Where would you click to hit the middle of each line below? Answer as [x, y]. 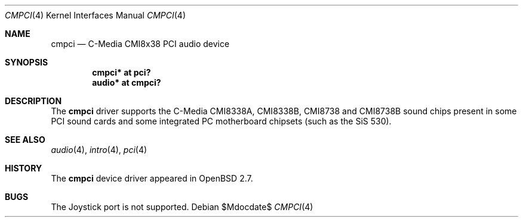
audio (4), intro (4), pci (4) [99, 150]
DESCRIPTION [33, 101]
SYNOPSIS [27, 62]
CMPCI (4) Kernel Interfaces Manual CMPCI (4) [96, 15]
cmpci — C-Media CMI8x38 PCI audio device [140, 44]
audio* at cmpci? [127, 82]
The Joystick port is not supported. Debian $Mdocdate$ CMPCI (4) [182, 207]
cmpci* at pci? [121, 72]
